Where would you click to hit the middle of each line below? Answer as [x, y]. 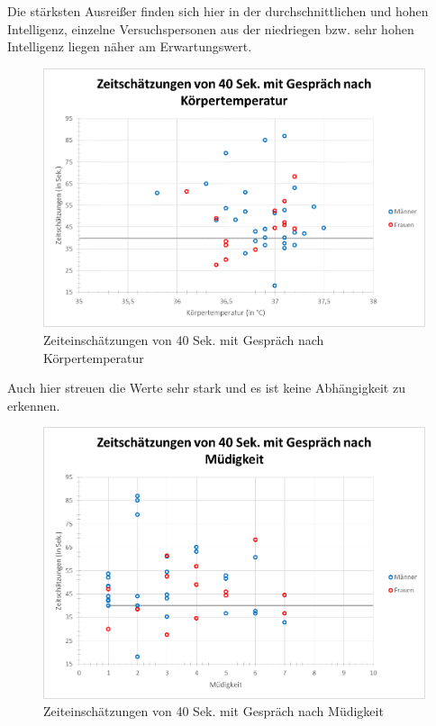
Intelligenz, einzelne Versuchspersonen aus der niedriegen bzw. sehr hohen [211, 28]
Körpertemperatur [94, 357]
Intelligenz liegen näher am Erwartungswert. [130, 46]
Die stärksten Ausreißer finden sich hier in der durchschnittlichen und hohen [218, 11]
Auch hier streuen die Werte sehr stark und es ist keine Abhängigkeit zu [206, 388]
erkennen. [34, 405]
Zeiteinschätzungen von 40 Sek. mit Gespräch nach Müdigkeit [213, 711]
